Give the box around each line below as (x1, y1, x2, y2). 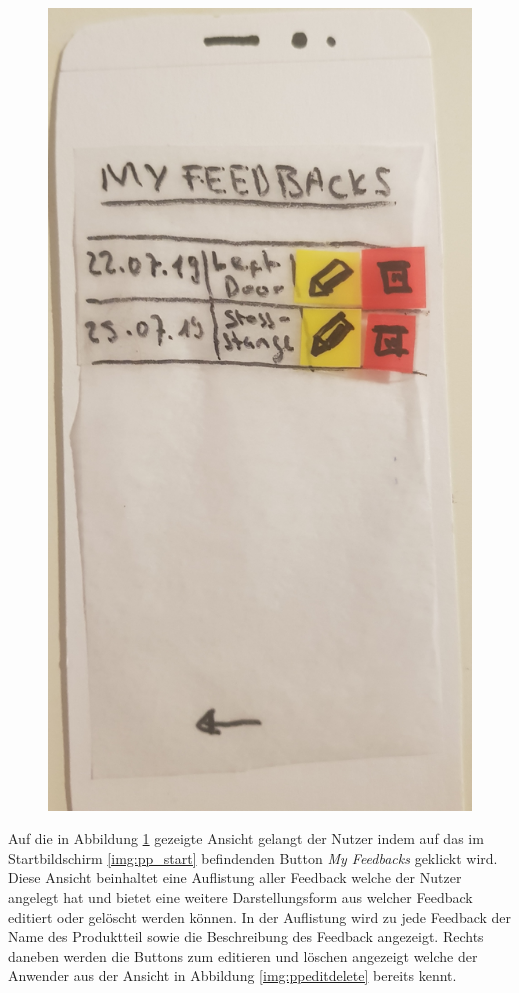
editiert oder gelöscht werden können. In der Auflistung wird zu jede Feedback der (8, 906, 512, 927)
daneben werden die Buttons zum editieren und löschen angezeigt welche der (8, 945, 478, 966)
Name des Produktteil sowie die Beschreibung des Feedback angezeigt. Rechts (8, 926, 484, 947)
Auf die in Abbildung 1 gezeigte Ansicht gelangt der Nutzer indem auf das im (8, 828, 484, 849)
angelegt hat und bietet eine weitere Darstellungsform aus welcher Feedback (8, 886, 473, 907)
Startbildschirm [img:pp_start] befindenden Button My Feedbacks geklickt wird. (8, 847, 498, 868)
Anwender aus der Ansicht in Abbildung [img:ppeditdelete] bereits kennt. (8, 965, 457, 986)
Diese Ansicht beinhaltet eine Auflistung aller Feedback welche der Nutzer (8, 867, 462, 888)
